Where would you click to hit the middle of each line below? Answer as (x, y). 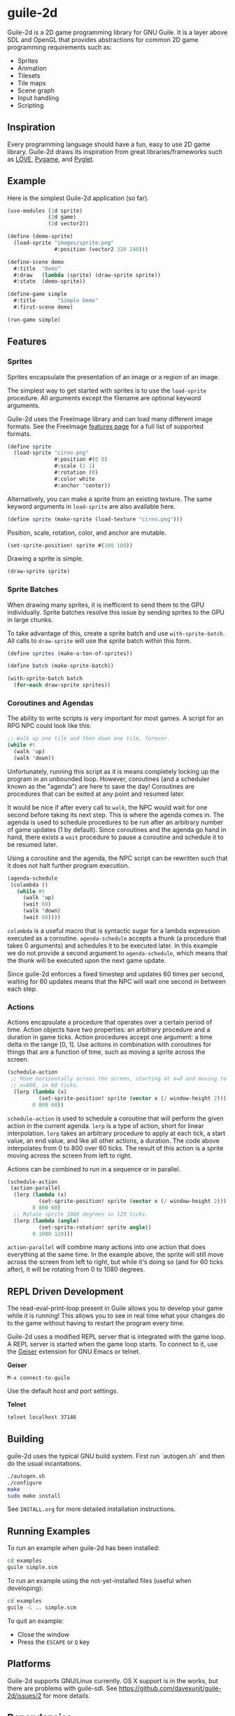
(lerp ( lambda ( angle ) (47, 1221)
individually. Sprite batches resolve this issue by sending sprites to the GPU (116, 612)
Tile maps (31, 83)
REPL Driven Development (65, 1292)
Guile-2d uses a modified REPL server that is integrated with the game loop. (116, 1337)
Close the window (43, 1634)
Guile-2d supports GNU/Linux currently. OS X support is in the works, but (113, 1680)
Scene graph (36, 90)
